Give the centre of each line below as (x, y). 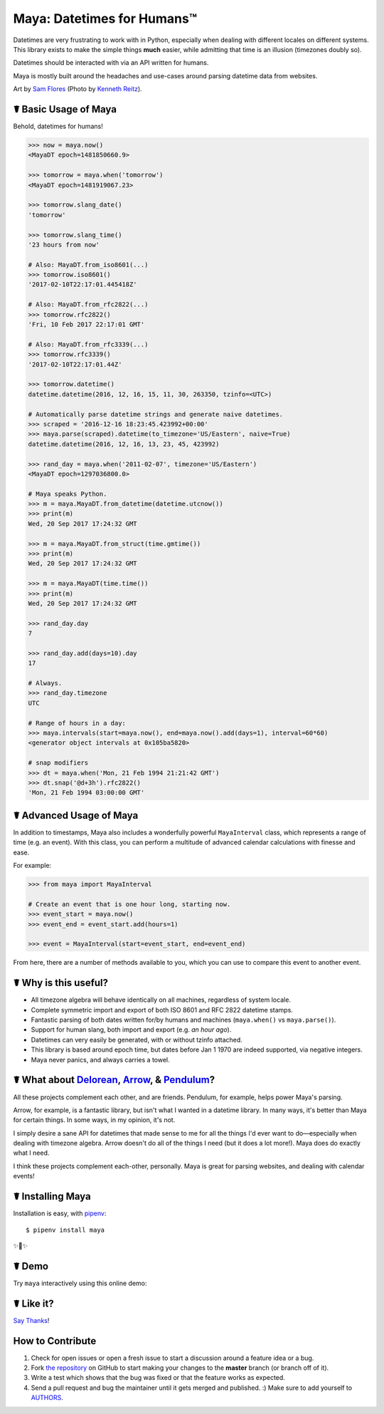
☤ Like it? (33, 1303)
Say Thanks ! (31, 1320)
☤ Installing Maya (52, 1196)
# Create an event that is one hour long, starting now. (129, 904)
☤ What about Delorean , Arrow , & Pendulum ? (114, 1080)
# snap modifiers (58, 763)
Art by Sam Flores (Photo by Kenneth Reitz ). (78, 89)
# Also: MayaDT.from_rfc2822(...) (88, 305)
